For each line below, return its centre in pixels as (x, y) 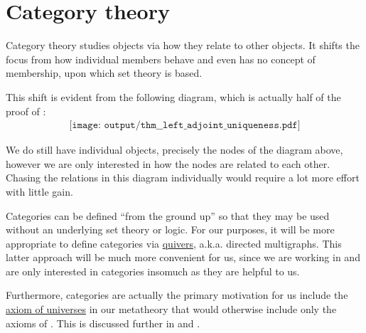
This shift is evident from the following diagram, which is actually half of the (173, 96)
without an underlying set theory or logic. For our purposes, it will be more (170, 229)
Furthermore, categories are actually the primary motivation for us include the (177, 295)
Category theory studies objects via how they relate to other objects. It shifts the (183, 45)
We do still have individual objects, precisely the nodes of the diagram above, (174, 150)
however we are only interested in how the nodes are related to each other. (168, 163)
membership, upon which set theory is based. (104, 73)
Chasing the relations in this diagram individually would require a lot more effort (183, 178)
